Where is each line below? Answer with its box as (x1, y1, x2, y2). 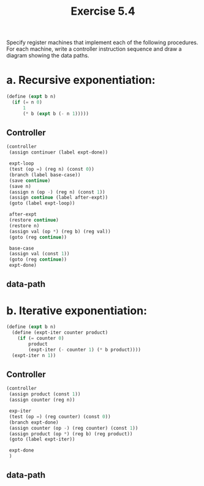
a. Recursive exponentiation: (6, 73, 156, 87)
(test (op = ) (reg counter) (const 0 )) (9, 413, 111, 420)
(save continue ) (9, 178, 51, 184)
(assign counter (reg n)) (9, 397, 75, 403)
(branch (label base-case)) (9, 171, 81, 178)
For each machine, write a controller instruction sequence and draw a (6, 45, 182, 53)
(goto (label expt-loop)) (9, 200, 75, 206)
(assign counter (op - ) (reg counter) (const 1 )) (9, 425, 138, 431)
